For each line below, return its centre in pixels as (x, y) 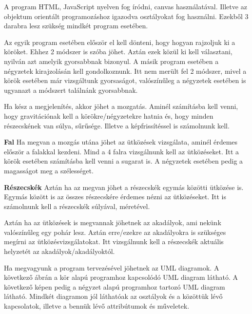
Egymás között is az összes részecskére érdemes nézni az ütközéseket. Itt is (115, 197)
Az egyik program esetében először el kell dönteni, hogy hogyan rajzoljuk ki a (120, 42)
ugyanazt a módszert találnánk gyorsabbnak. (71, 90)
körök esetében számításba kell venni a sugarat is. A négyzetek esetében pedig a (124, 161)
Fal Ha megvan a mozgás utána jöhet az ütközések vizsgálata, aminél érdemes (121, 142)
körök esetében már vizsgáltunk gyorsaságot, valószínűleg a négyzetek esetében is (125, 80)
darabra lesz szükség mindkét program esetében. (76, 26)
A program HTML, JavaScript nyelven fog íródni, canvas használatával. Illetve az (126, 6)
